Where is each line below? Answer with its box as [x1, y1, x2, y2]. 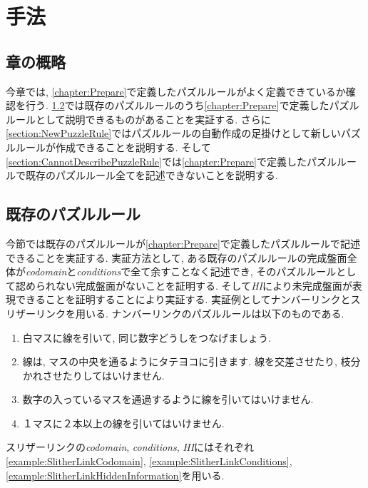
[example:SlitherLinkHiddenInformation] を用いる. [6, 467, 225, 482]
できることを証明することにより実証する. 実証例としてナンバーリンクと [15, 292, 351, 307]
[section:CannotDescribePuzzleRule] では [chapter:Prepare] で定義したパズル [6, 153, 337, 168]
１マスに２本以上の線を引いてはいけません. [22, 415, 225, 430]
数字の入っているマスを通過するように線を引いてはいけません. [22, 392, 314, 407]
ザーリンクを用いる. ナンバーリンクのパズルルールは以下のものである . [15, 305, 344, 320]
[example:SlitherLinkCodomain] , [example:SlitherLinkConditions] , [6, 454, 292, 469]
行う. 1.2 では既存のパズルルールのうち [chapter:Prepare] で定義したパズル [25, 98, 359, 113]
